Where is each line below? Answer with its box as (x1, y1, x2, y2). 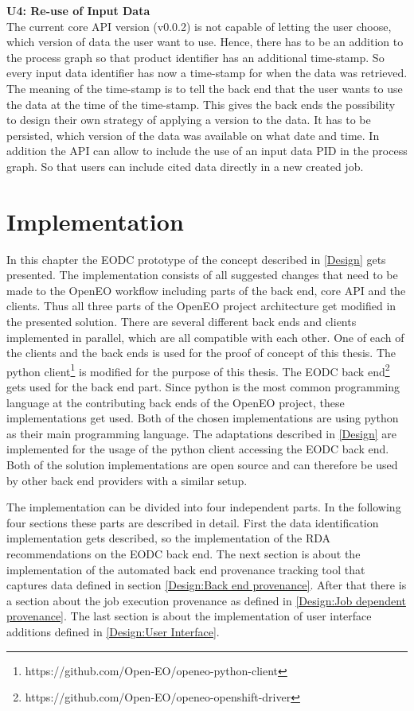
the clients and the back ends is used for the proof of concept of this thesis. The (6, 344, 396, 361)
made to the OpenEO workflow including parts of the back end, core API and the (6, 282, 406, 298)
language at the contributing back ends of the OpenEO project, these (6, 394, 345, 410)
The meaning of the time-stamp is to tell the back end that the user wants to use (6, 80, 403, 96)
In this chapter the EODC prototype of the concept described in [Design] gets (6, 251, 386, 267)
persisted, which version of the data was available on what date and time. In (6, 126, 380, 143)
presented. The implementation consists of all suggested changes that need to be (6, 266, 398, 283)
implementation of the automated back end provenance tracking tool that (6, 561, 365, 577)
